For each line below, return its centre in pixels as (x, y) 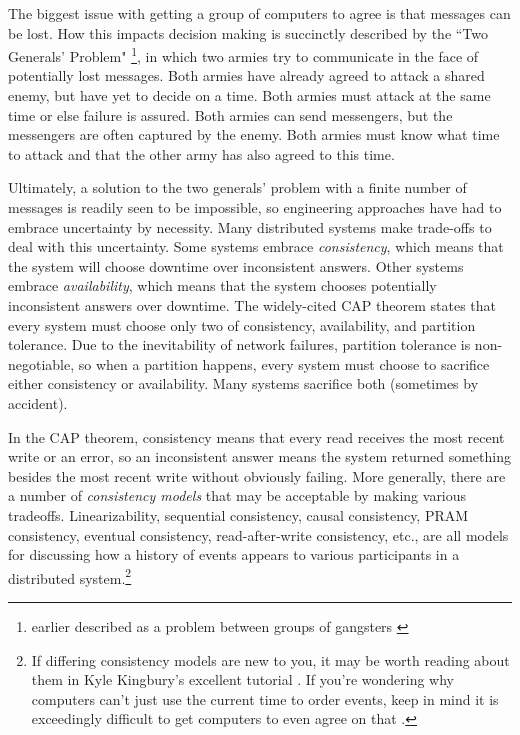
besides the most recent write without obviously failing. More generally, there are (257, 475)
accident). (38, 402)
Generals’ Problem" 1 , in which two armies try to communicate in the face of (243, 54)
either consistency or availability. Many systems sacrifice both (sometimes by (243, 383)
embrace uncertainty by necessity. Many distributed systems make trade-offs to (250, 226)
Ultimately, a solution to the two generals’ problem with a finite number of (237, 187)
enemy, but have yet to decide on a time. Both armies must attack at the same (249, 95)
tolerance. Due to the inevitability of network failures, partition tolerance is (239, 344)
